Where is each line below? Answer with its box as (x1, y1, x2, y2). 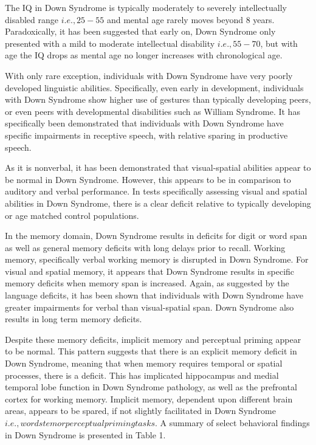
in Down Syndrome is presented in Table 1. (5, 428, 166, 441)
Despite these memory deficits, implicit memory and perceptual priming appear (5, 333, 301, 345)
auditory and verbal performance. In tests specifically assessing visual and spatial (5, 185, 307, 198)
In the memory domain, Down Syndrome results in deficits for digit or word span (5, 229, 307, 242)
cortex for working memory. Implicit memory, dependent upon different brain (5, 392, 293, 405)
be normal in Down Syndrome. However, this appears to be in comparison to (5, 173, 291, 185)
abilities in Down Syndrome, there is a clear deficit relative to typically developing (5, 196, 311, 209)
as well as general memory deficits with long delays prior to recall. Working (5, 241, 286, 254)
